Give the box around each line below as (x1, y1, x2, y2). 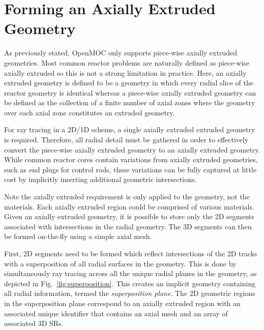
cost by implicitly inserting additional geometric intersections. (4, 174, 197, 185)
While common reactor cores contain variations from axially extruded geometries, (4, 154, 258, 165)
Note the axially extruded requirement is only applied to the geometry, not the (4, 191, 250, 202)
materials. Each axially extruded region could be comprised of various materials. (4, 201, 254, 212)
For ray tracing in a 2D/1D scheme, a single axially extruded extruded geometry (4, 124, 255, 135)
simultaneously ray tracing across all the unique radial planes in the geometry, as (4, 268, 257, 279)
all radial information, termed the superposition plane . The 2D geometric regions (4, 288, 255, 298)
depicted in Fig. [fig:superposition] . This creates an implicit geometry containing (4, 278, 256, 288)
